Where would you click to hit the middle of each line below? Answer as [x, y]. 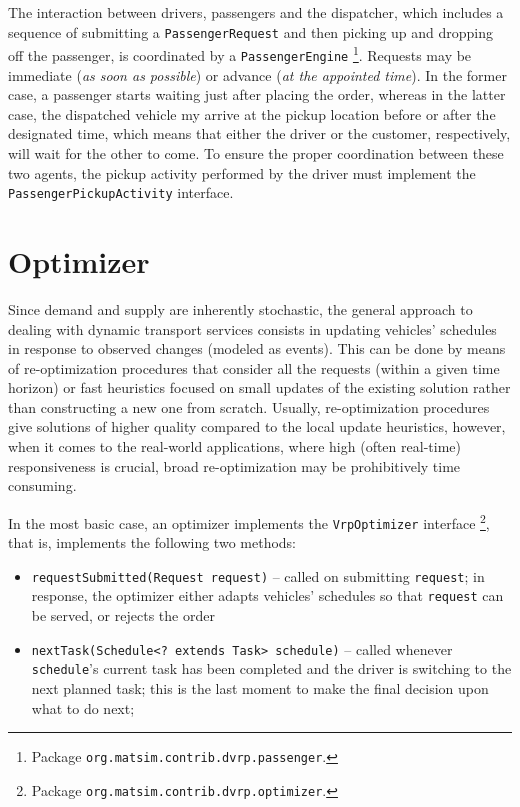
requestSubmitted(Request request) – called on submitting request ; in [258, 575]
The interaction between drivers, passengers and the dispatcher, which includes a [256, 12]
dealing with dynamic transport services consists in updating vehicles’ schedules [252, 328]
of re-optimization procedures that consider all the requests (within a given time [254, 367]
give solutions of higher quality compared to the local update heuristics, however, [257, 426]
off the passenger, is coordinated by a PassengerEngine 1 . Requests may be [240, 53]
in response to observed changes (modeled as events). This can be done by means [257, 348]
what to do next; [83, 707]
